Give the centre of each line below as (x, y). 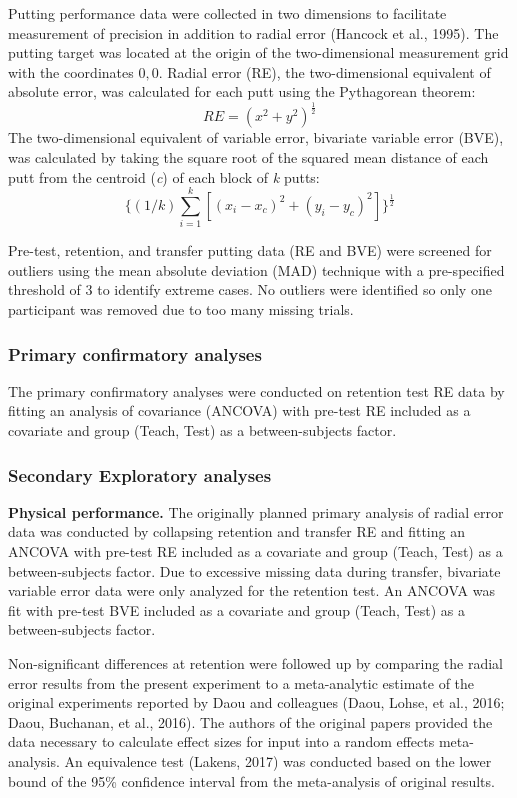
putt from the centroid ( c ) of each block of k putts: (164, 176)
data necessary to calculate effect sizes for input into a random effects (221, 741)
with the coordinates (71, 71)
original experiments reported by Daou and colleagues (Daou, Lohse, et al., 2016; (256, 702)
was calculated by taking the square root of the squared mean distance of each (248, 156)
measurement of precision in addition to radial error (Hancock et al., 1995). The (253, 32)
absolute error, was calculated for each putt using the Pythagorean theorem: (242, 91)
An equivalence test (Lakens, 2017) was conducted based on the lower (278, 760)
